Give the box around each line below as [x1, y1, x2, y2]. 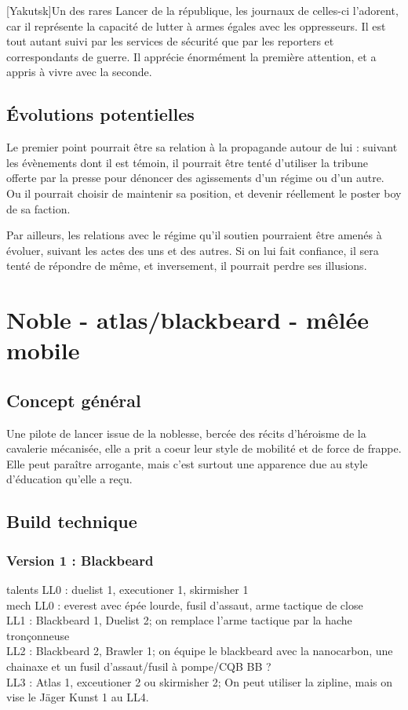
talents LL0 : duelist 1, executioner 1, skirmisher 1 [6, 581, 249, 598]
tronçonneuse [6, 627, 70, 643]
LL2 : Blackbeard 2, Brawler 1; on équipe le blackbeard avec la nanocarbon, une [6, 643, 393, 659]
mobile [6, 334, 80, 366]
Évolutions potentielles [6, 102, 195, 126]
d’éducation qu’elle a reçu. [6, 471, 133, 487]
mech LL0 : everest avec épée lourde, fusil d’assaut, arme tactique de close [6, 596, 363, 613]
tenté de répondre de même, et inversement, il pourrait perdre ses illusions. [6, 257, 367, 274]
